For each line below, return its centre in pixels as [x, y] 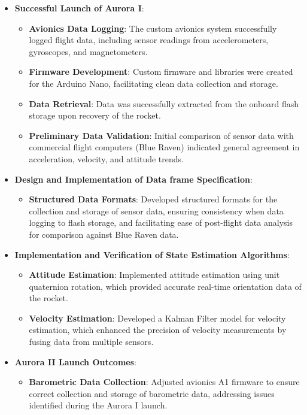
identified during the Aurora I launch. [98, 405]
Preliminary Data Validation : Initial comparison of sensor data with [161, 135]
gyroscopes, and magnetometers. [88, 51]
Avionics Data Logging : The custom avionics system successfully [153, 28]
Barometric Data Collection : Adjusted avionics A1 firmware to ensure [164, 382]
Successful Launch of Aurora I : [79, 8]
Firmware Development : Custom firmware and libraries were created [161, 72]
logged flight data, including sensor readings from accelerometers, [149, 40]
